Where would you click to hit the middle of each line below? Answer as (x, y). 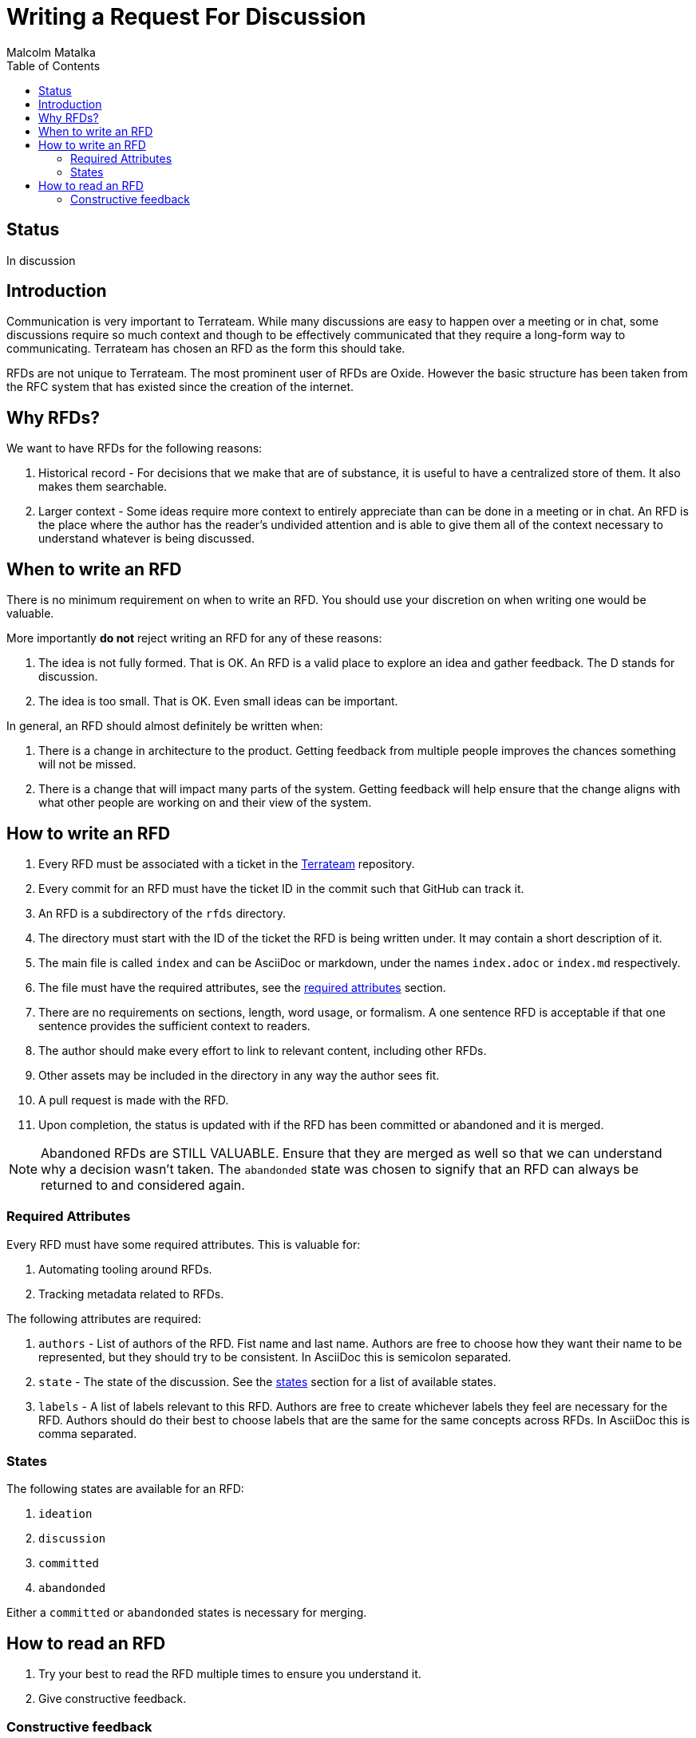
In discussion (41, 260)
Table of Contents (53, 65)
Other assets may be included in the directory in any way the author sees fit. (239, 1075)
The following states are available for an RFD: (125, 1489)
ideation (65, 1514)
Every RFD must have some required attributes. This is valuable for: (184, 1244)
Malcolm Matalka (51, 52)
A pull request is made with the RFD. (134, 1100)
